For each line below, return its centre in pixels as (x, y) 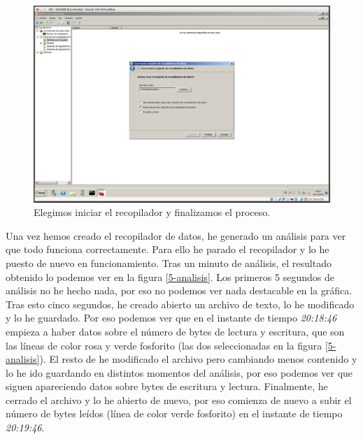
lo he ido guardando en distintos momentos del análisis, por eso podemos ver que (179, 372)
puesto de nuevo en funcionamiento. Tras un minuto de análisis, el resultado (169, 262)
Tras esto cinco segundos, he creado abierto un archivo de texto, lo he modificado (180, 304)
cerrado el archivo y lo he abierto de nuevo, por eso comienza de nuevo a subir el (179, 400)
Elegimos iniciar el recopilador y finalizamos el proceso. (152, 212)
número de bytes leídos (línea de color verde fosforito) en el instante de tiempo (174, 413)
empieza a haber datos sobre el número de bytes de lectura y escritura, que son (175, 331)
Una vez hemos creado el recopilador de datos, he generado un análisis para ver (176, 235)
